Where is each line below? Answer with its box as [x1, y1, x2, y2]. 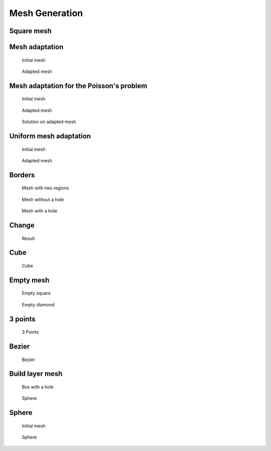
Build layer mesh [9, 370, 63, 378]
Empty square [22, 290, 51, 296]
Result [22, 235, 35, 241]
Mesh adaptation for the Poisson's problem [9, 81, 148, 90]
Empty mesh [9, 276, 50, 284]
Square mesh [9, 27, 52, 35]
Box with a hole [22, 384, 54, 390]
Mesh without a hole [22, 196, 64, 202]
